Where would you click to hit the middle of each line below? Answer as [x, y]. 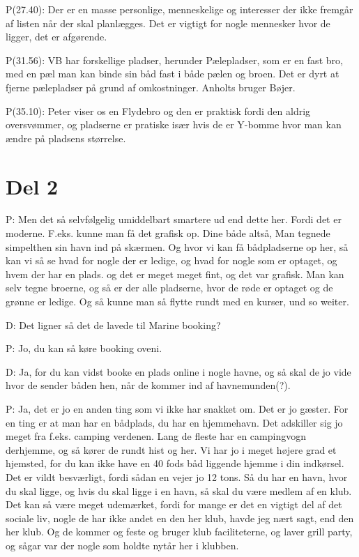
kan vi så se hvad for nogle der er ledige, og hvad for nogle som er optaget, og [171, 260]
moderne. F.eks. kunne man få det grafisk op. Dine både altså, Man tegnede [168, 233]
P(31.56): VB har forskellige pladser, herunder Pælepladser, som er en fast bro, [174, 60]
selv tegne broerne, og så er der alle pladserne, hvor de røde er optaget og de [169, 288]
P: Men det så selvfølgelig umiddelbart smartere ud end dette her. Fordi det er [174, 219]
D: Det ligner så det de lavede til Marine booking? [113, 325]
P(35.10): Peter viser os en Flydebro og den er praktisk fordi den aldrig [158, 110]
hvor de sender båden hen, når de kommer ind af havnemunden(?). [148, 385]
